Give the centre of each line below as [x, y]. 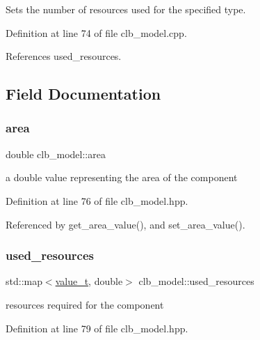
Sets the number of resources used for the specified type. [126, 9]
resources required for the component [85, 304]
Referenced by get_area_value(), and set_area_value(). [125, 224]
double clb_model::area [56, 154]
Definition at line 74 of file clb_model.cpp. [96, 32]
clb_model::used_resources [196, 281]
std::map [24, 281]
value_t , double [89, 281]
